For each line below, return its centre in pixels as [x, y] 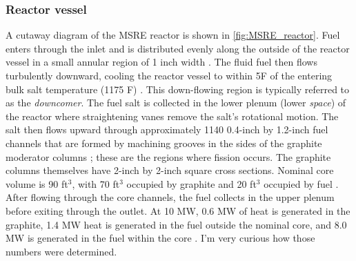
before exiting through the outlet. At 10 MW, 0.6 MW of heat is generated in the [178, 210]
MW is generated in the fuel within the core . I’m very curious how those [160, 238]
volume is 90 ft [37, 183]
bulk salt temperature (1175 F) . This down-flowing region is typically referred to [178, 89]
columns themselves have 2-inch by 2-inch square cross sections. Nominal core [170, 170]
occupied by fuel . [301, 183]
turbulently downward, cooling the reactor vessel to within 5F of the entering [169, 75]
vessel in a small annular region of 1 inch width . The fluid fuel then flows [161, 62]
